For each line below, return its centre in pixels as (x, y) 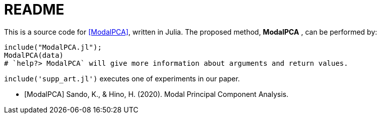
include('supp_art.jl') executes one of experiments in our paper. (122, 78)
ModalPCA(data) (34, 55)
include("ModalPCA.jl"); (53, 47)
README (34, 10)
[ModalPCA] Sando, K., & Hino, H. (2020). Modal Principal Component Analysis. (156, 94)
